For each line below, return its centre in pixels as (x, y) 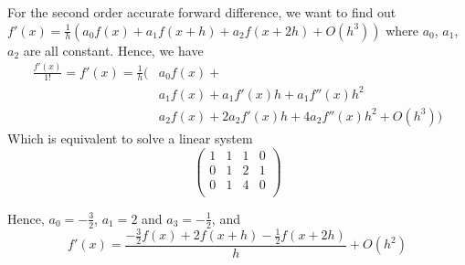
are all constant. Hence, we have (113, 50)
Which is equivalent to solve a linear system (130, 138)
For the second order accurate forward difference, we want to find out (202, 12)
